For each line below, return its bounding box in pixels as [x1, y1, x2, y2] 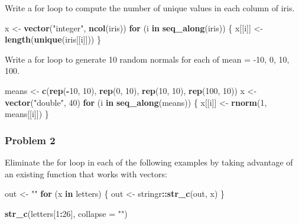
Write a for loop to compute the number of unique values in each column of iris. [5, 2, 295, 14]
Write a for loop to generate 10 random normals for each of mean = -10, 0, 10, [5, 53, 290, 65]
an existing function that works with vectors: [5, 167, 167, 180]
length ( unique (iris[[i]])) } [5, 33, 101, 46]
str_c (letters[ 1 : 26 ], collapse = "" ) [5, 207, 128, 219]
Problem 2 [5, 132, 56, 147]
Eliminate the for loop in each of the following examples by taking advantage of [5, 155, 293, 168]
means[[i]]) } [5, 108, 49, 120]
